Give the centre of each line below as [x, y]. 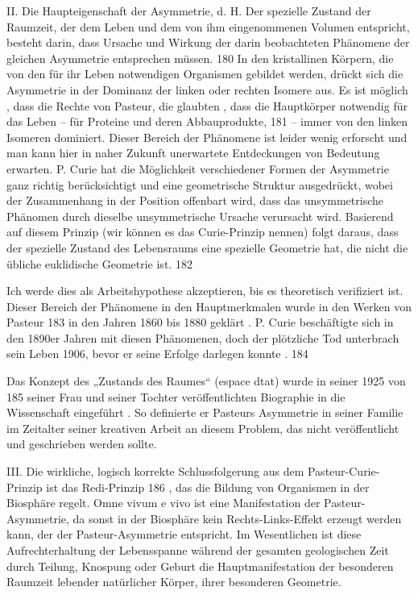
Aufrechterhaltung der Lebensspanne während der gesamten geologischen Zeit [198, 550]
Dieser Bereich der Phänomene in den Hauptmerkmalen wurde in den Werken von [209, 306]
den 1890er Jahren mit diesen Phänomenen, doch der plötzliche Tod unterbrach [203, 337]
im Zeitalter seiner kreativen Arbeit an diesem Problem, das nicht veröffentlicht [203, 428]
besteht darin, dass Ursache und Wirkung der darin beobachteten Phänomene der [208, 42]
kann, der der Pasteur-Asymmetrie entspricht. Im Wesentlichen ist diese [184, 534]
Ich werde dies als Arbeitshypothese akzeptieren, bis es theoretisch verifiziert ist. [205, 291]
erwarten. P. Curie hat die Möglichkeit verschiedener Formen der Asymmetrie [198, 168]
